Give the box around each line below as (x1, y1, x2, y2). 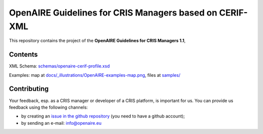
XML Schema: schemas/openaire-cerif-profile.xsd (9, 63, 110, 69)
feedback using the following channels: (9, 104, 88, 110)
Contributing (9, 85, 49, 93)
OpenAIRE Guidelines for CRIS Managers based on (9, 7, 218, 18)
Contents (9, 50, 38, 59)
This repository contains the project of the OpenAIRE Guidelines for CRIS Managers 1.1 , (9, 38, 186, 44)
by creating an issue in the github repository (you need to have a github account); (21, 113, 185, 119)
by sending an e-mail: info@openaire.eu (21, 120, 102, 126)
